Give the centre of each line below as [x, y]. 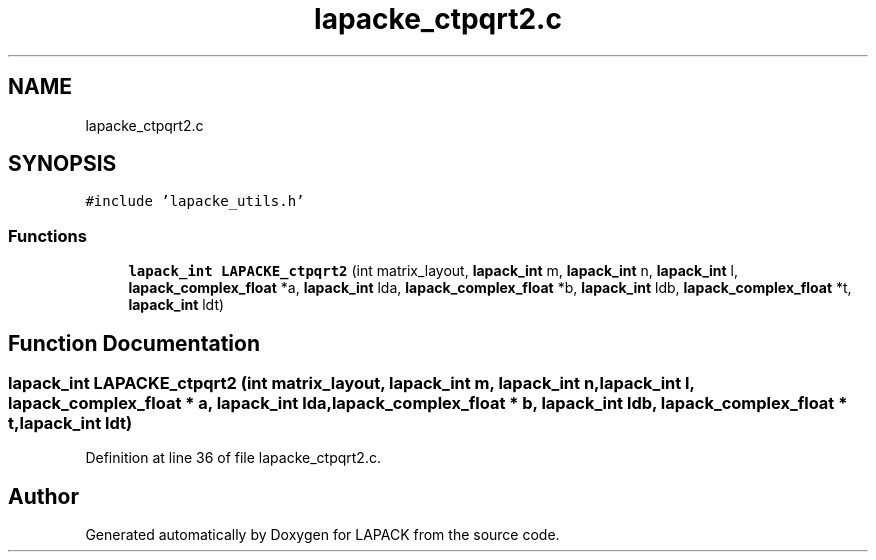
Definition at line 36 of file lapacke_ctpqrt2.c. [233, 458]
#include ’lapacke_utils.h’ [195, 201]
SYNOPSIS [62, 164]
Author [43, 496]
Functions [47, 235]
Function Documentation [134, 343]
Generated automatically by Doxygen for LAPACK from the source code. [322, 535]
